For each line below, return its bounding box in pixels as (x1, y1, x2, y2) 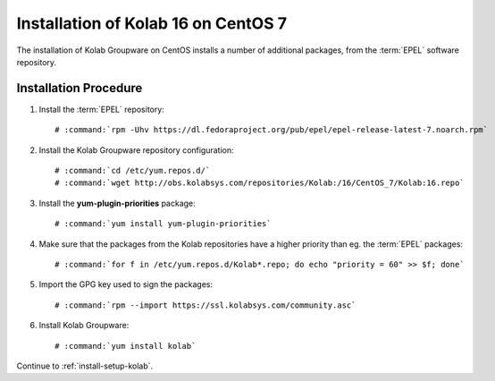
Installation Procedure (16, 80, 143, 96)
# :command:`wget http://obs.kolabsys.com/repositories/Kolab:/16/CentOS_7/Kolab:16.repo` (55, 178, 465, 188)
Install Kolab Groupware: (38, 320, 130, 331)
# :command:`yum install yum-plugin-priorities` (55, 219, 272, 229)
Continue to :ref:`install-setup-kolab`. (16, 360, 154, 371)
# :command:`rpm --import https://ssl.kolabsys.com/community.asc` (55, 300, 357, 310)
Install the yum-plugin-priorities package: (38, 198, 196, 208)
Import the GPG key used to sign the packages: (38, 279, 214, 290)
